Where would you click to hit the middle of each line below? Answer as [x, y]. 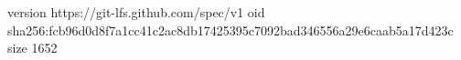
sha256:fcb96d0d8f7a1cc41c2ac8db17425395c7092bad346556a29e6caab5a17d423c [230, 30]
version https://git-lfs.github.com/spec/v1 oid [136, 12]
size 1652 [32, 48]
